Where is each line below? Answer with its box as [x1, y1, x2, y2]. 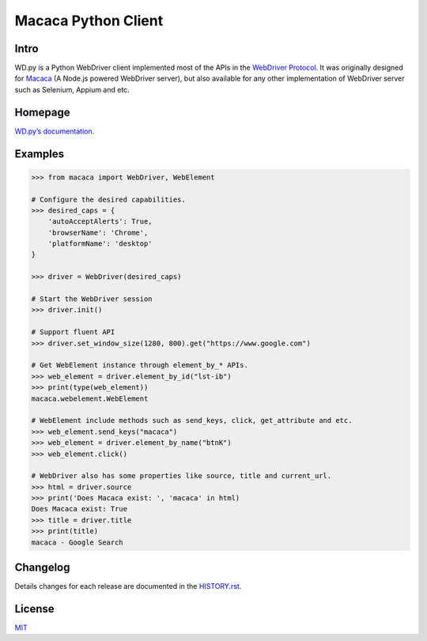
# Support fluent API [31, 328, 115, 337]
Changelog [14, 561, 70, 575]
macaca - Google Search [31, 537, 124, 547]
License [14, 601, 55, 616]
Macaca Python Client [14, 12, 164, 29]
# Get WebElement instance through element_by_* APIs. [31, 360, 248, 370]
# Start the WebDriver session [31, 295, 153, 304]
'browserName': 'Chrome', [47, 228, 149, 237]
